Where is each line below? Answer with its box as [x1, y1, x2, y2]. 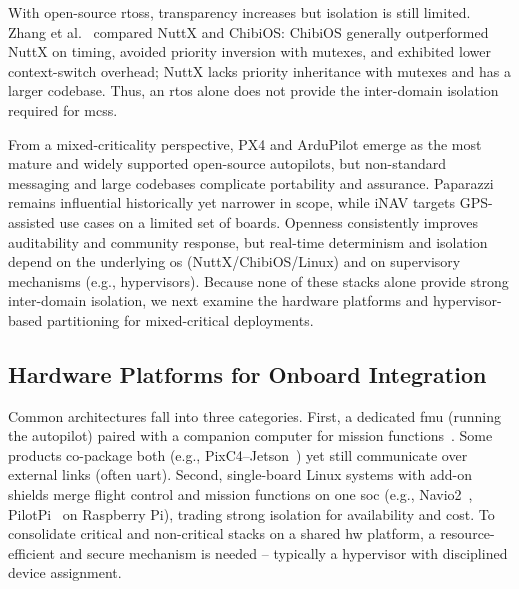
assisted [8, 211, 55, 232]
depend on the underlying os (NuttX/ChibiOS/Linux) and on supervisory [8, 251, 461, 272]
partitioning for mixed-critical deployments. [46, 309, 314, 330]
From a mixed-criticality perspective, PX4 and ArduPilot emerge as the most [8, 133, 482, 154]
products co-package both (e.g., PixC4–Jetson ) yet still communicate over [8, 444, 468, 465]
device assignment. [8, 562, 122, 583]
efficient [8, 542, 56, 563]
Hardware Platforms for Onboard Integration [8, 358, 487, 389]
